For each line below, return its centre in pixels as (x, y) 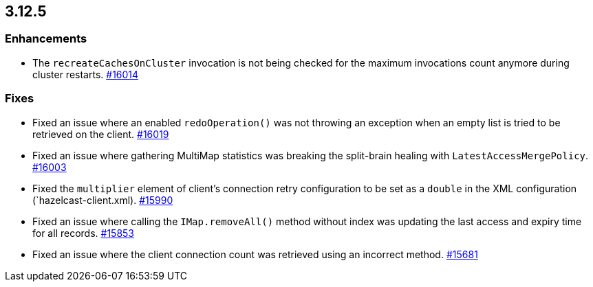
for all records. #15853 (84, 233)
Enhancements (46, 39)
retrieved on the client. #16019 (101, 134)
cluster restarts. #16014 (86, 74)
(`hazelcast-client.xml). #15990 (103, 200)
